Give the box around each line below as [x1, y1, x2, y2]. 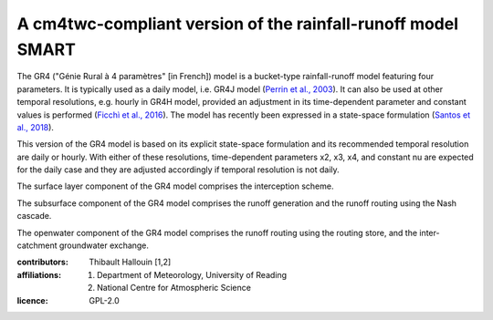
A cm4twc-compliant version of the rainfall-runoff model [16, 14, 459, 34]
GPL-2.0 [89, 294, 121, 305]
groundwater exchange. [58, 240, 150, 251]
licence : [16, 294, 49, 305]
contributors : [16, 256, 68, 268]
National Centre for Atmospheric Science [97, 283, 251, 294]
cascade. [16, 211, 52, 222]
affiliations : [16, 269, 62, 280]
